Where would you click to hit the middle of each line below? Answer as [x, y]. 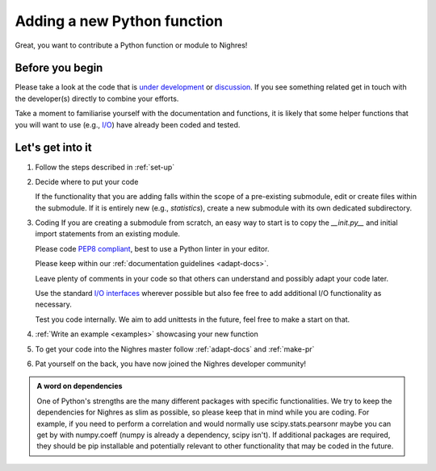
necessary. [54, 304]
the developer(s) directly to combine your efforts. [97, 98]
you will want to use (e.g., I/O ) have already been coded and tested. [128, 124]
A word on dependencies [80, 386]
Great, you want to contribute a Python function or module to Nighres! [131, 45]
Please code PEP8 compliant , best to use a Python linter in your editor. [152, 248]
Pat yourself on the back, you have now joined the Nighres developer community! [171, 364]
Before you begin [59, 68]
